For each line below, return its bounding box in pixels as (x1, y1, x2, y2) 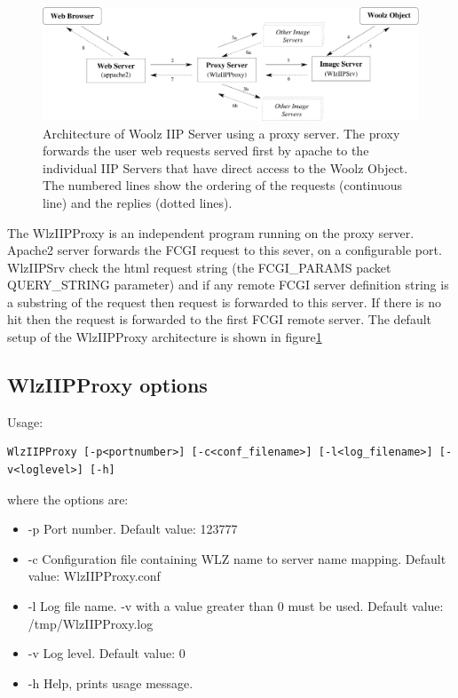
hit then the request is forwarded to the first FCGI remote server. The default (7, 310, 432, 329)
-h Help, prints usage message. (28, 673, 193, 692)
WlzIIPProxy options (7, 371, 208, 399)
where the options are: (7, 489, 129, 508)
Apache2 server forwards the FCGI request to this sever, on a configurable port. (7, 241, 442, 259)
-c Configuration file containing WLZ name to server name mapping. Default (28, 549, 446, 567)
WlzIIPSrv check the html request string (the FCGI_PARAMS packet (7, 258, 391, 276)
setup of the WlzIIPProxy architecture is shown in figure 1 (7, 328, 322, 346)
